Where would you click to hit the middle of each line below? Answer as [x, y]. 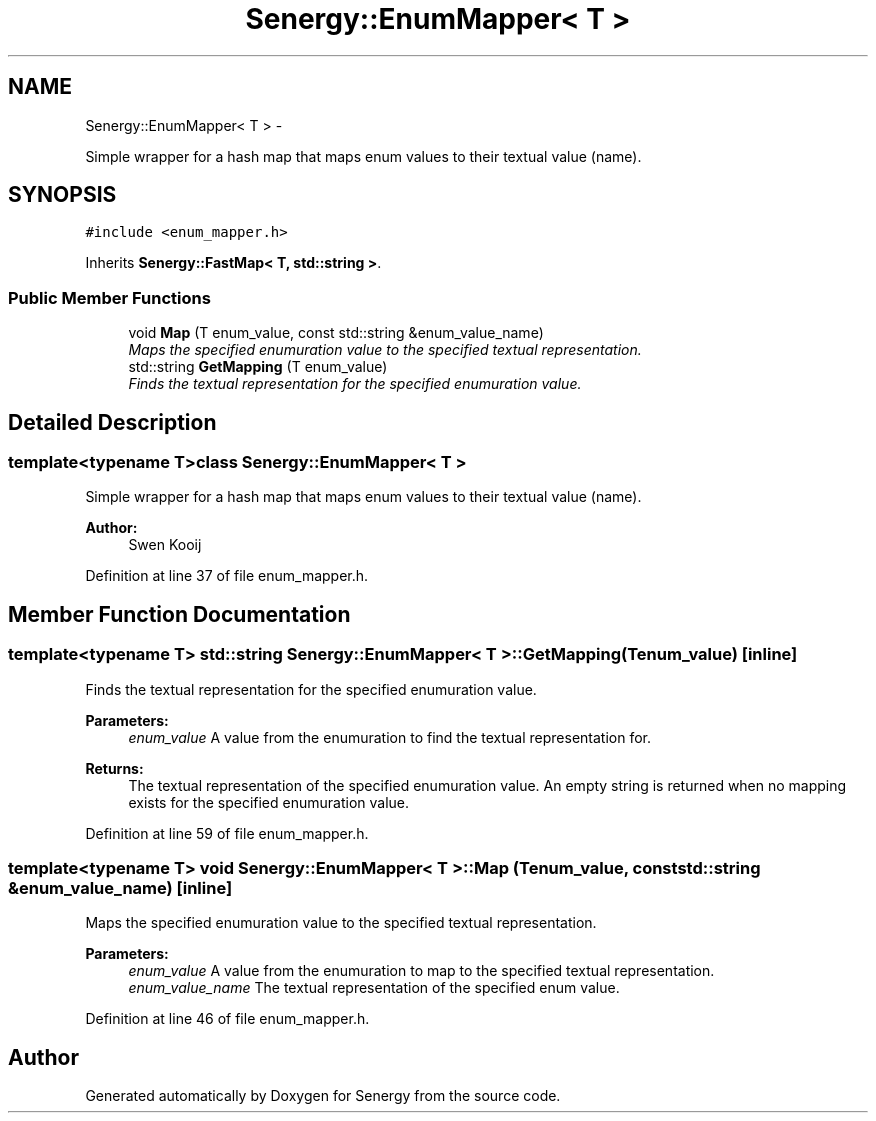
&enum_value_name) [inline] [120, 888]
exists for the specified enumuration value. [269, 802]
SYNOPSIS [62, 195]
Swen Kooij [165, 545]
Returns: [114, 768]
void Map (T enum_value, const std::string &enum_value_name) [336, 333]
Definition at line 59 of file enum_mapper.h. [227, 833]
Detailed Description [112, 422]
